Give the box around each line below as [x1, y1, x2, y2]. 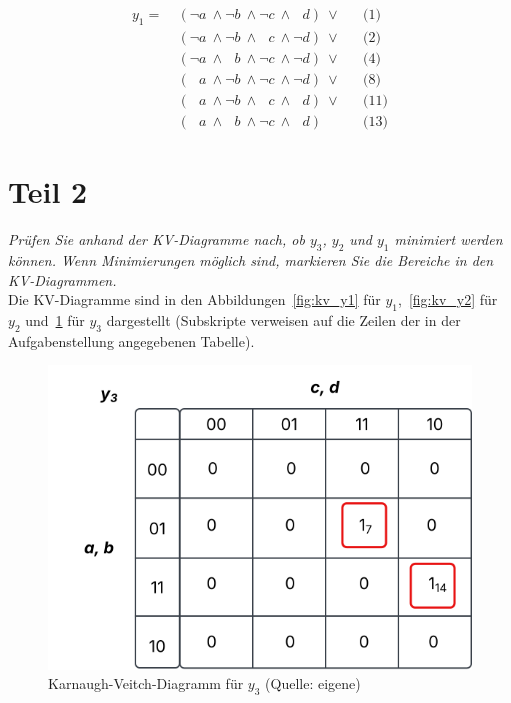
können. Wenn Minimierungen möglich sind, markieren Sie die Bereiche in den [8, 249, 494, 270]
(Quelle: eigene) [265, 673, 361, 694]
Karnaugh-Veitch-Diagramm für [48, 673, 244, 694]
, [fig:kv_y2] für [398, 289, 498, 310]
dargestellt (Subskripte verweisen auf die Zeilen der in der [106, 309, 461, 330]
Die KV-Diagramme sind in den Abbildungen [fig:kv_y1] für [8, 289, 381, 310]
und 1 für [25, 309, 85, 330]
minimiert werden [394, 229, 503, 250]
